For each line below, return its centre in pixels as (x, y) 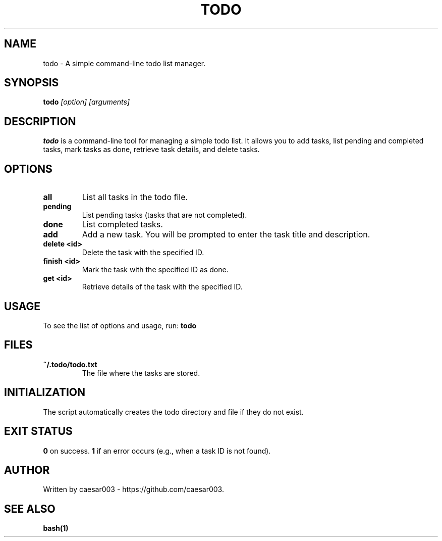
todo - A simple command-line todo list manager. (124, 63)
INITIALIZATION (45, 392)
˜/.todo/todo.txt (70, 364)
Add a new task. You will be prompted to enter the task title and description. (226, 235)
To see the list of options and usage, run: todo (120, 325)
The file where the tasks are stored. (141, 373)
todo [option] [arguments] (86, 102)
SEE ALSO (30, 509)
